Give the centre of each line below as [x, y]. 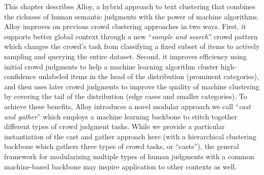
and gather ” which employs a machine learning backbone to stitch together [121, 116]
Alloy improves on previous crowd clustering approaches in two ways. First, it [125, 26]
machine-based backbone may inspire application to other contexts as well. [121, 166]
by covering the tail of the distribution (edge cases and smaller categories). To [126, 96]
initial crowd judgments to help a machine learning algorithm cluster [111, 66]
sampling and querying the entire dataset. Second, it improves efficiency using [125, 56]
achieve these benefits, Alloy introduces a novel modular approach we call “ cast [127, 106]
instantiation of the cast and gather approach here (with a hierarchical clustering [130, 136]
